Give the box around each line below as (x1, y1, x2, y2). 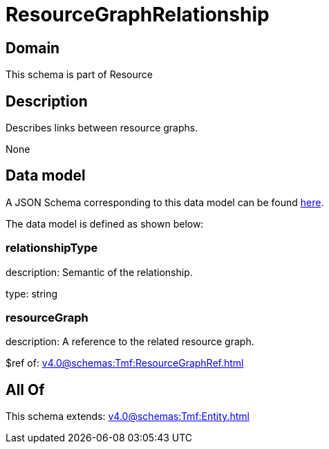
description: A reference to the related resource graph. (6, 336, 254, 348)
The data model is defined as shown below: (6, 217, 204, 230)
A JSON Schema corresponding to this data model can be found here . (6, 196, 324, 208)
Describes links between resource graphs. (6, 122, 198, 134)
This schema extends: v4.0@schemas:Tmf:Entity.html (6, 410, 250, 423)
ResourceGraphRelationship (6, 3, 270, 26)
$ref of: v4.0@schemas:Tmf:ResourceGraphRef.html (6, 357, 244, 369)
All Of (6, 381, 45, 398)
